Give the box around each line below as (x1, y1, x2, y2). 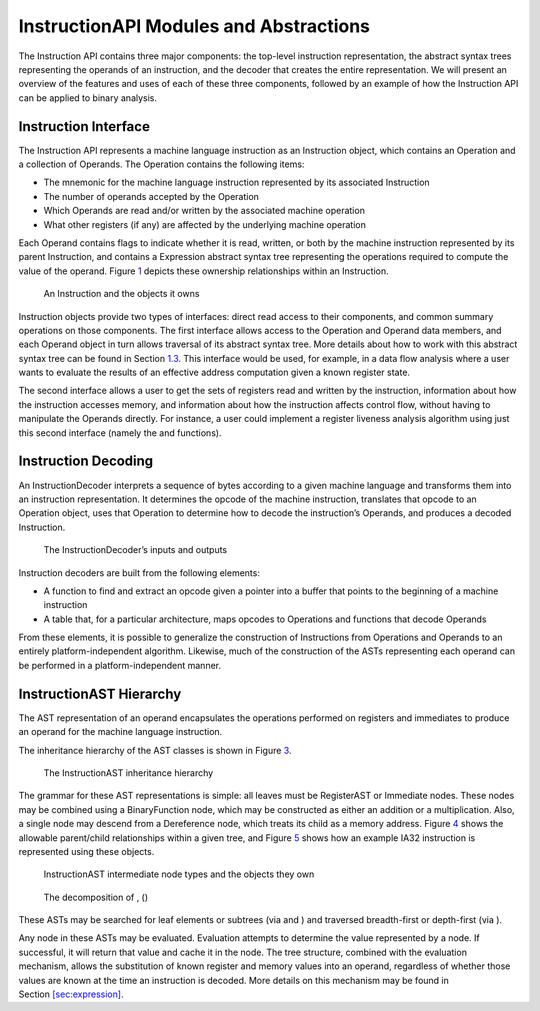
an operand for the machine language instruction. (18, 726, 223, 738)
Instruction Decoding (18, 453, 154, 470)
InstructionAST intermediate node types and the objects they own (43, 868, 315, 880)
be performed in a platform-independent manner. (18, 659, 222, 671)
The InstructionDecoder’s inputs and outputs (43, 544, 228, 556)
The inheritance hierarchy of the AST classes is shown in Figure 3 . (18, 744, 292, 756)
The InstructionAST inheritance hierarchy (43, 766, 214, 779)
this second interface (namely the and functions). (18, 426, 222, 439)
